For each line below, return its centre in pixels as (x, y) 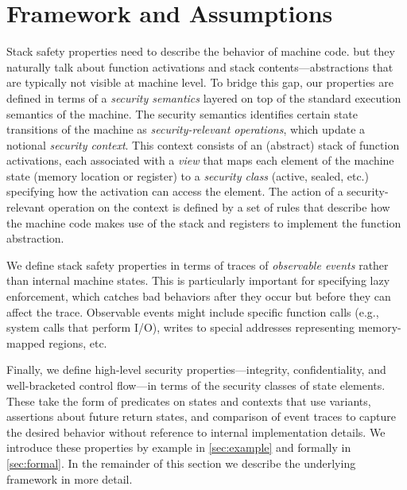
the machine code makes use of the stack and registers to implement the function (204, 222)
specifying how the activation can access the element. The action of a (175, 191)
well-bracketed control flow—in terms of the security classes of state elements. (196, 385)
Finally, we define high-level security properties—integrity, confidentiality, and (196, 369)
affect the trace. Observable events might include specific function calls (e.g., (193, 311)
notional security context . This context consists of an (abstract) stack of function (203, 144)
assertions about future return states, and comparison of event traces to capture (202, 416)
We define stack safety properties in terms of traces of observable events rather (198, 264)
